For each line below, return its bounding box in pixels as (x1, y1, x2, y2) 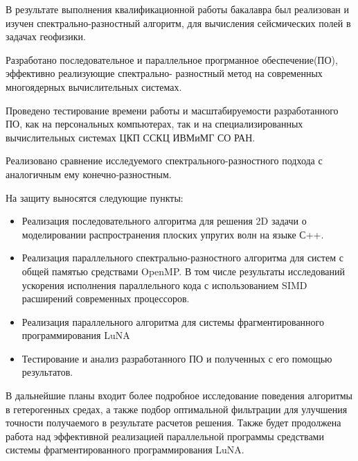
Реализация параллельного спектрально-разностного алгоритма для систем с (21, 250, 343, 265)
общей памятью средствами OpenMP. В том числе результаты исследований (21, 263, 346, 278)
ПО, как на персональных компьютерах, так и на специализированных (6, 116, 303, 131)
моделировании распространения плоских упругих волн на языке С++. (21, 227, 324, 241)
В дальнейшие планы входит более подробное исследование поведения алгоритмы (6, 388, 353, 403)
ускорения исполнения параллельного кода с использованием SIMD (21, 277, 307, 292)
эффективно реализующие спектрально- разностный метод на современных (6, 66, 323, 80)
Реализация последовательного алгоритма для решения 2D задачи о (21, 214, 307, 228)
